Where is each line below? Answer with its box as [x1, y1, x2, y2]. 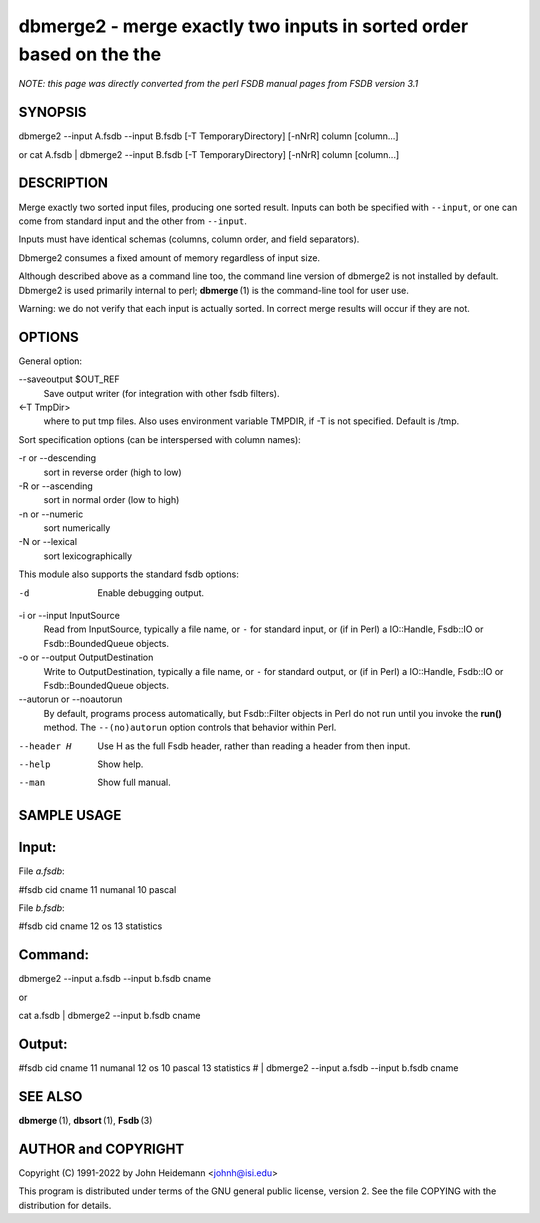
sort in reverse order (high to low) [43, 466, 182, 478]
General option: [18, 355, 83, 367]
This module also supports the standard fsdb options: [18, 568, 239, 580]
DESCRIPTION [18, 175, 109, 192]
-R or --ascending [18, 480, 94, 492]
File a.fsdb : [18, 865, 65, 877]
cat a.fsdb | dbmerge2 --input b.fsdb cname [18, 1010, 201, 1022]
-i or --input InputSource [18, 610, 120, 622]
